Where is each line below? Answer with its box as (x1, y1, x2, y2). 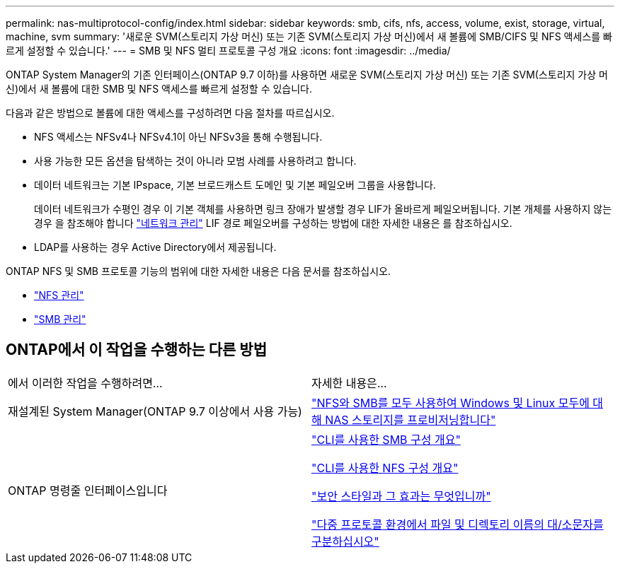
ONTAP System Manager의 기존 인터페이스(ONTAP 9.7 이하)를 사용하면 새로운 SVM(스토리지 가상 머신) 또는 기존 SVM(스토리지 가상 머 (6, 69, 608, 81)
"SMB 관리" (34, 313, 86, 325)
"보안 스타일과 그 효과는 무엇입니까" (311, 488, 491, 503)
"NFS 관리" (34, 289, 84, 301)
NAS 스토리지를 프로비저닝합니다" (325, 412, 496, 427)
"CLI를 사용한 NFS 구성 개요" (311, 460, 459, 475)
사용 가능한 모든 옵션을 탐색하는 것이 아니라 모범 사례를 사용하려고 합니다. (34, 155, 357, 167)
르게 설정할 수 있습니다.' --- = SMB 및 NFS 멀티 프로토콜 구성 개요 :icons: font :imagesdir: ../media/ (6, 45, 451, 57)
